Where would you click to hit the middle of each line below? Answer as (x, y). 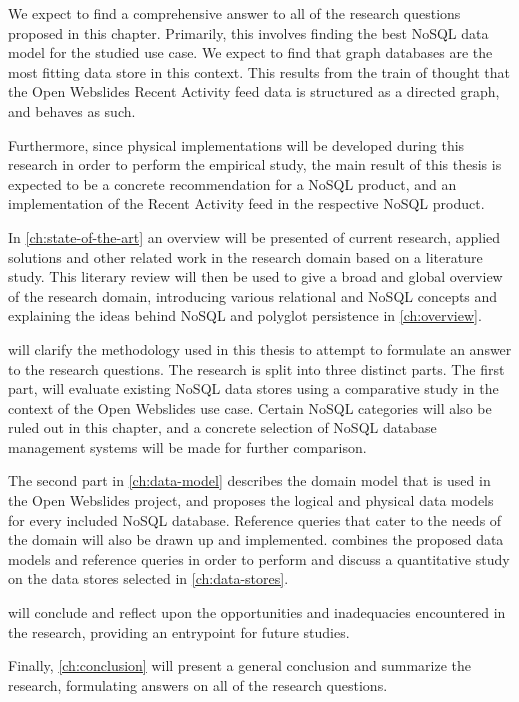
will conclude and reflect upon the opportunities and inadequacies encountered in (257, 612)
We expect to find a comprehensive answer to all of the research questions (234, 13)
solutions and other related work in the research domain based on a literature (245, 256)
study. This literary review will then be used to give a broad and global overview (255, 276)
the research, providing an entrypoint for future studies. (179, 631)
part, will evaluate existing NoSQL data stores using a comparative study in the (253, 388)
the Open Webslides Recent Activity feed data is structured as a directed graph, (254, 91)
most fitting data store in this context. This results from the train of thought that (259, 71)
